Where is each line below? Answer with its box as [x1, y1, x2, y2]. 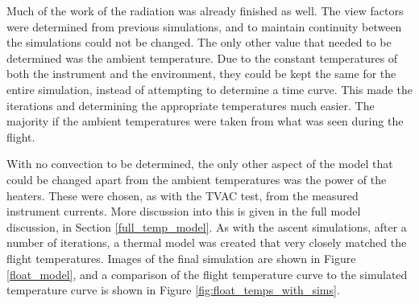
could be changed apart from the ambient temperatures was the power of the [6, 170, 387, 187]
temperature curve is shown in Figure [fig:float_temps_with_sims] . [6, 281, 340, 298]
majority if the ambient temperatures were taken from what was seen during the [6, 113, 404, 129]
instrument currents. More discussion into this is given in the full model [6, 203, 361, 220]
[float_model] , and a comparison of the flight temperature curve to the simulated [6, 265, 408, 282]
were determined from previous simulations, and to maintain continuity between [6, 18, 402, 35]
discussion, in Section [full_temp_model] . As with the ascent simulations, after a [6, 218, 407, 235]
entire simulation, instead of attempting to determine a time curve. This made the [6, 80, 413, 97]
